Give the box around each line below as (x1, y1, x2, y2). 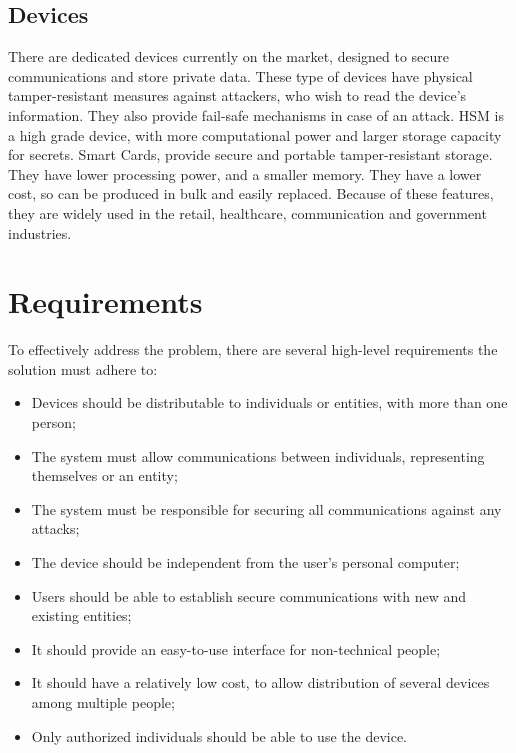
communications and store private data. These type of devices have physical (8, 65, 473, 86)
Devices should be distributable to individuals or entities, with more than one (31, 392, 508, 413)
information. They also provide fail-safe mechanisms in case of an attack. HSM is (8, 104, 504, 125)
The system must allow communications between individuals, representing (31, 445, 485, 466)
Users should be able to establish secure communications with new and (31, 585, 466, 606)
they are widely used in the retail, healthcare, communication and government (8, 202, 487, 223)
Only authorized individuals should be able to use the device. (31, 725, 407, 746)
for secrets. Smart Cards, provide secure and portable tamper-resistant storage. (8, 144, 493, 165)
